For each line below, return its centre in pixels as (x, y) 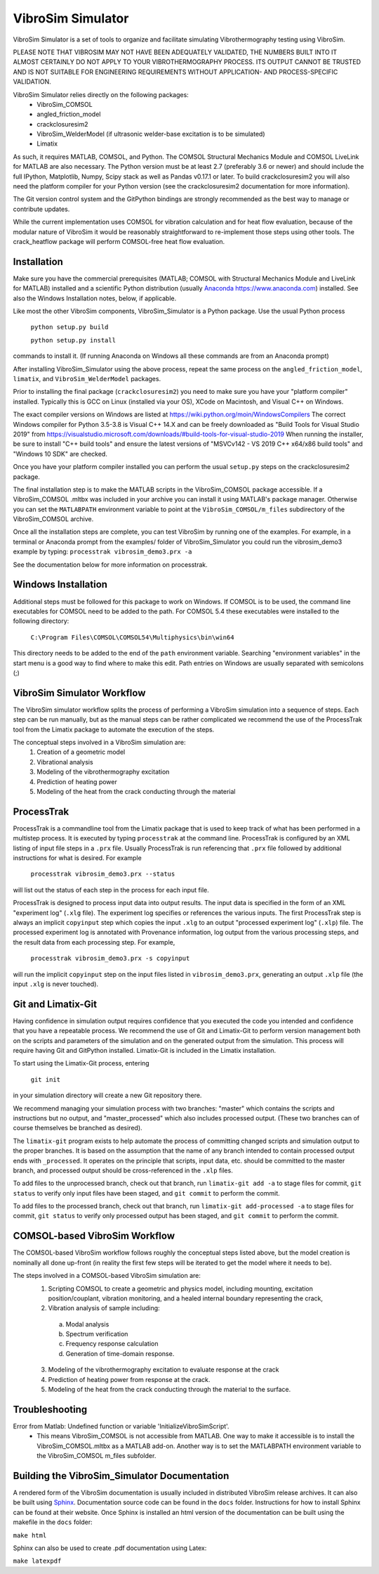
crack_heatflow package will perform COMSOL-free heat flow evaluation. (119, 241)
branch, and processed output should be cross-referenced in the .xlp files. (123, 1170)
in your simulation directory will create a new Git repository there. (107, 1095)
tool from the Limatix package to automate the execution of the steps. (114, 729)
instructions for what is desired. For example (77, 858)
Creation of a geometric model (81, 752)
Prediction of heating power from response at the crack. (129, 1379)
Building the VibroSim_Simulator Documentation (121, 1476)
